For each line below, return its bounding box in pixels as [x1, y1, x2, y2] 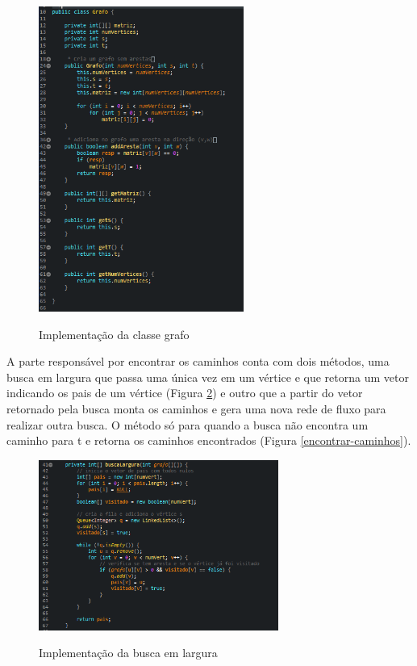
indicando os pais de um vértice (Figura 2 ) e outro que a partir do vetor [6, 384, 363, 401]
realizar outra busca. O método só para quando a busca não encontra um [6, 416, 369, 433]
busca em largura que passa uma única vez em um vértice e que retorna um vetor [6, 368, 409, 385]
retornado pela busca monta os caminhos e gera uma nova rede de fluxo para [6, 400, 386, 417]
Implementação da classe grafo [39, 325, 190, 342]
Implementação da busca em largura [39, 644, 218, 661]
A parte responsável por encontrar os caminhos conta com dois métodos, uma [6, 353, 390, 370]
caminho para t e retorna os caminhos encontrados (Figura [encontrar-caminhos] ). [6, 432, 411, 449]
